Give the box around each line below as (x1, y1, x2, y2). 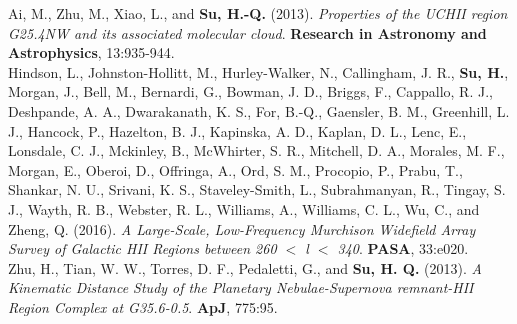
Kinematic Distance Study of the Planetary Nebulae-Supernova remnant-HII (8, 277, 474, 298)
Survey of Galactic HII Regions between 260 (8, 238, 277, 259)
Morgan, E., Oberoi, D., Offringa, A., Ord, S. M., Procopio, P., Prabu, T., (8, 159, 463, 180)
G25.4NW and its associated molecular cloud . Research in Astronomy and (8, 22, 487, 43)
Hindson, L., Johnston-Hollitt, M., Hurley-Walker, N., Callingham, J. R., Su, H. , (8, 61, 509, 82)
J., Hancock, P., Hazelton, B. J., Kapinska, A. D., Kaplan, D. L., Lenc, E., (8, 120, 467, 141)
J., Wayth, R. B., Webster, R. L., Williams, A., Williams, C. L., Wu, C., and (8, 198, 480, 219)
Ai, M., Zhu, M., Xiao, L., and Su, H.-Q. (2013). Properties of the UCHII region (8, 3, 508, 23)
